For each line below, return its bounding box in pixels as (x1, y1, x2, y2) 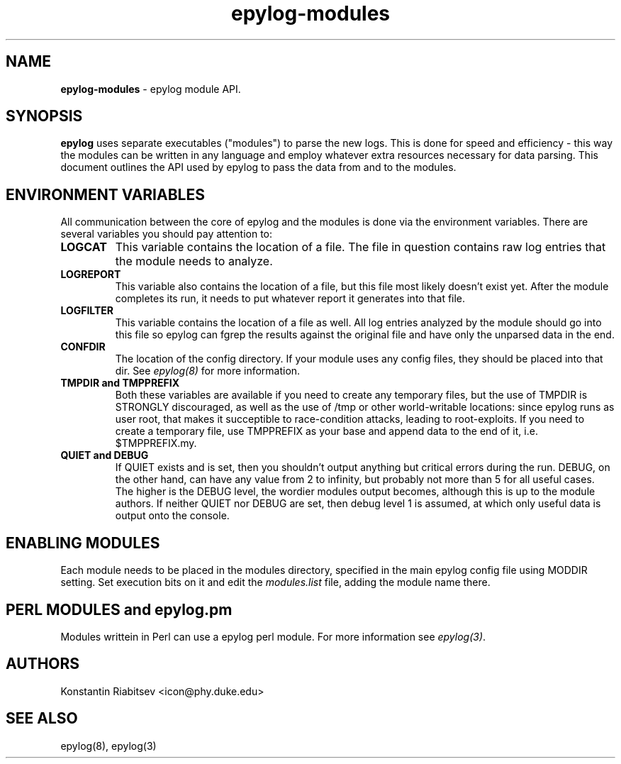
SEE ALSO (6, 709, 78, 728)
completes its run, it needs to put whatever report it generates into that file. (115, 292, 466, 305)
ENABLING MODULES (6, 533, 160, 552)
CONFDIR (60, 341, 106, 353)
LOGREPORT (60, 268, 121, 281)
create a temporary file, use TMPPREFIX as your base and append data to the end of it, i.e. (115, 425, 538, 438)
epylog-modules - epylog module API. (60, 82, 241, 95)
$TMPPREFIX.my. (115, 437, 197, 450)
